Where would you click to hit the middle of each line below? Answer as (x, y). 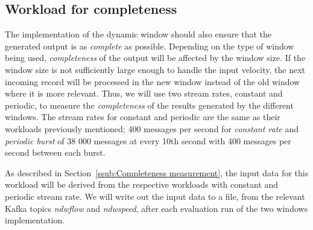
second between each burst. (55, 152)
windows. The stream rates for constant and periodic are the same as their (143, 117)
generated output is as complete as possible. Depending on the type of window (150, 46)
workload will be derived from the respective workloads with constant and (142, 184)
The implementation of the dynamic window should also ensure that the (138, 34)
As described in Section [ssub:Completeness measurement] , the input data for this (157, 172)
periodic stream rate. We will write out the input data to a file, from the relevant (155, 196)
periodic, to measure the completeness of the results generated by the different (149, 105)
